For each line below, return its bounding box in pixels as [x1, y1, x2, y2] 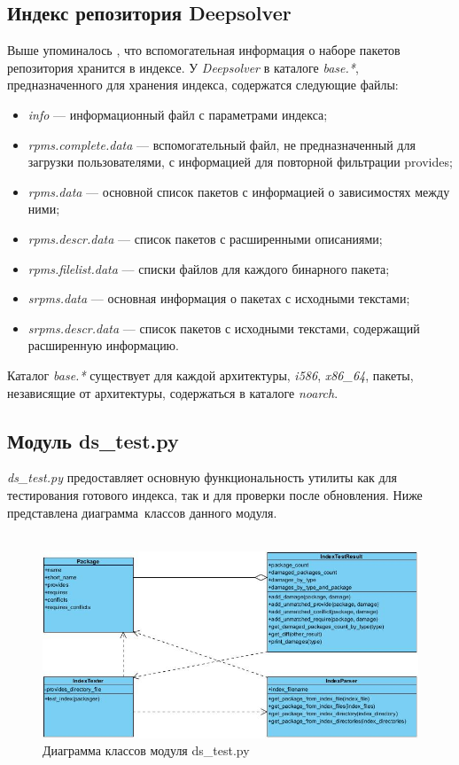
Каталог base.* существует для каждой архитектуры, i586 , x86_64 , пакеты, [7, 365, 414, 384]
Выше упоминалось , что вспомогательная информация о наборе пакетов [7, 41, 401, 59]
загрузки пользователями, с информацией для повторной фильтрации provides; [27, 152, 453, 171]
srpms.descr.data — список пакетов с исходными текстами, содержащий [27, 318, 420, 337]
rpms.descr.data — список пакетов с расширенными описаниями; [27, 229, 383, 247]
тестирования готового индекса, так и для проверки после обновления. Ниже [7, 485, 423, 503]
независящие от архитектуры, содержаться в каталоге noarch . [7, 383, 338, 402]
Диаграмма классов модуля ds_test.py [43, 741, 250, 760]
